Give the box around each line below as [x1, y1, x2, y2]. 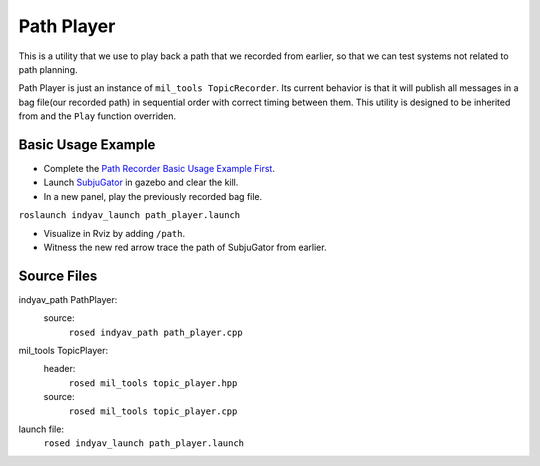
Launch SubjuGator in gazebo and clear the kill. [43, 176, 239, 189]
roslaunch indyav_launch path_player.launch [18, 210, 241, 221]
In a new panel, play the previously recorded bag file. [43, 190, 263, 202]
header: [43, 363, 76, 375]
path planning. [18, 63, 79, 75]
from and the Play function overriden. [18, 110, 177, 122]
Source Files [18, 267, 98, 284]
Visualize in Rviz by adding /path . [43, 227, 186, 239]
